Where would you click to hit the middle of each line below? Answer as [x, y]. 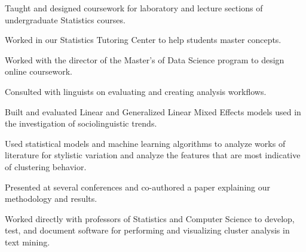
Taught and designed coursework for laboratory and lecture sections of [134, 8]
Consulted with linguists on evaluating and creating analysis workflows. [136, 91]
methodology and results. [51, 199]
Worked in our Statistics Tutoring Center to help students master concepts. [143, 40]
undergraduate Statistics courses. [65, 19]
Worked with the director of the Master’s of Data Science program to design [145, 59]
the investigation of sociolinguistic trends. [81, 123]
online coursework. [39, 71]
